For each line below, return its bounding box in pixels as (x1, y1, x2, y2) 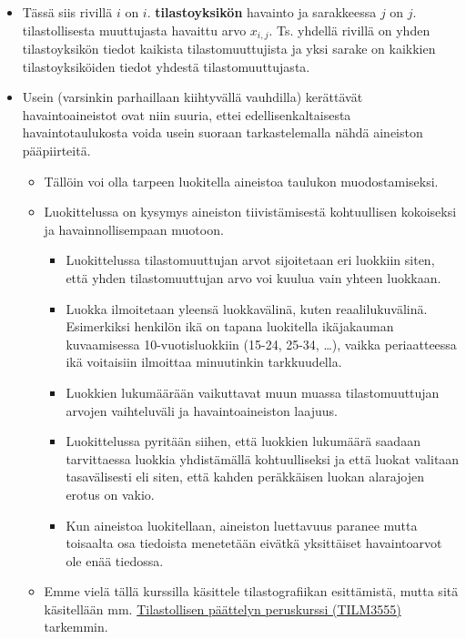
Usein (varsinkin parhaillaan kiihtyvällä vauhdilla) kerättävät (22, 87, 363, 106)
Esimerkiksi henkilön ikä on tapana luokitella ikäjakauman (66, 317, 394, 336)
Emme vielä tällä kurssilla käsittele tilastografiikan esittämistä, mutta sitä (44, 582, 459, 601)
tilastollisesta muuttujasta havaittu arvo (22, 20, 247, 39)
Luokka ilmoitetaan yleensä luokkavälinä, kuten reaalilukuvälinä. (66, 299, 428, 318)
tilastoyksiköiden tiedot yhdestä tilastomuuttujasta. (22, 56, 310, 76)
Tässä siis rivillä (22, 3, 113, 21)
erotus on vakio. (66, 484, 155, 503)
